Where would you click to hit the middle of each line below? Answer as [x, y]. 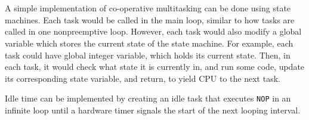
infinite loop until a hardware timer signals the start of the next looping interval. [153, 110]
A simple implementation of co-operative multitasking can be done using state [148, 8]
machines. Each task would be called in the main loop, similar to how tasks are [150, 19]
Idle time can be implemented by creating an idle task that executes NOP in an [148, 98]
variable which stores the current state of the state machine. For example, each [149, 43]
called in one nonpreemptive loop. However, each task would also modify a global [153, 31]
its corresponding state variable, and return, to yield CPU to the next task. [143, 78]
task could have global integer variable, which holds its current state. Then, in [148, 55]
